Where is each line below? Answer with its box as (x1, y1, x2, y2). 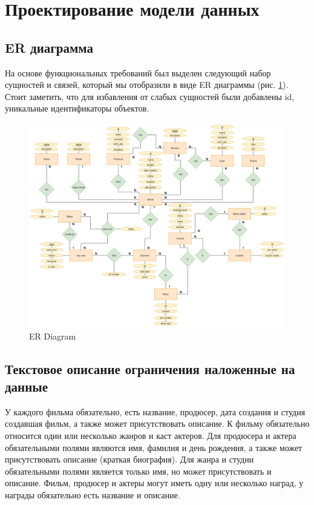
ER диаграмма (5, 38, 93, 56)
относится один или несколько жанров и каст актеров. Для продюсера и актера (5, 429, 296, 441)
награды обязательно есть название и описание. (5, 488, 180, 501)
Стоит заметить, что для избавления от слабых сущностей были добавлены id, (5, 90, 295, 102)
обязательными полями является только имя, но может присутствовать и (5, 464, 272, 477)
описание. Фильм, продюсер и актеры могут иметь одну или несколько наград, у (5, 477, 304, 489)
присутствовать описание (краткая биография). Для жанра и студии (5, 453, 254, 466)
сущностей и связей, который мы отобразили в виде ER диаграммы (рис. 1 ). (5, 78, 289, 91)
